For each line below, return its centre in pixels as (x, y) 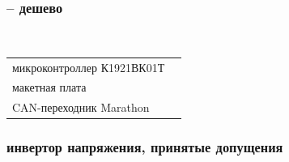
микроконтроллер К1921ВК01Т (89, 67)
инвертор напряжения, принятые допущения (145, 147)
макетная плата (49, 87)
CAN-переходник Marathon (81, 107)
